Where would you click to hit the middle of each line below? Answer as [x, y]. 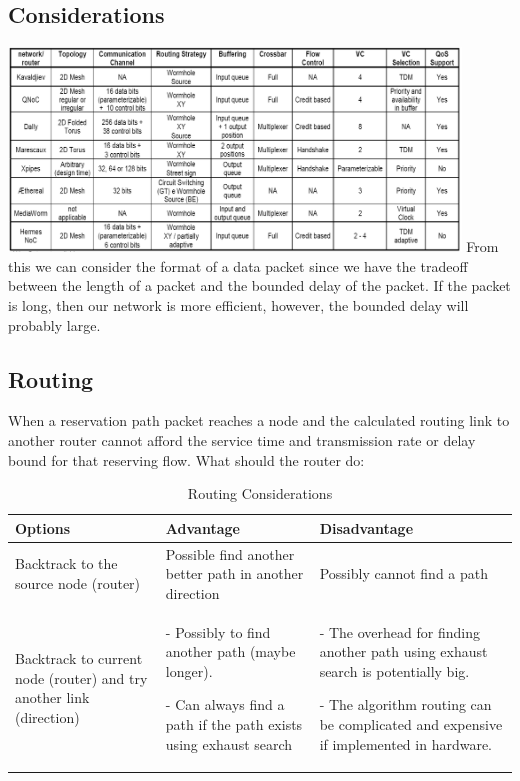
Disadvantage [366, 527]
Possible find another [230, 553]
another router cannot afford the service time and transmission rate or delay [242, 440]
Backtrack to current [79, 658]
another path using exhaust [403, 651]
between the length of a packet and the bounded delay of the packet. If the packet [259, 285]
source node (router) [78, 583]
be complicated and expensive [411, 724]
